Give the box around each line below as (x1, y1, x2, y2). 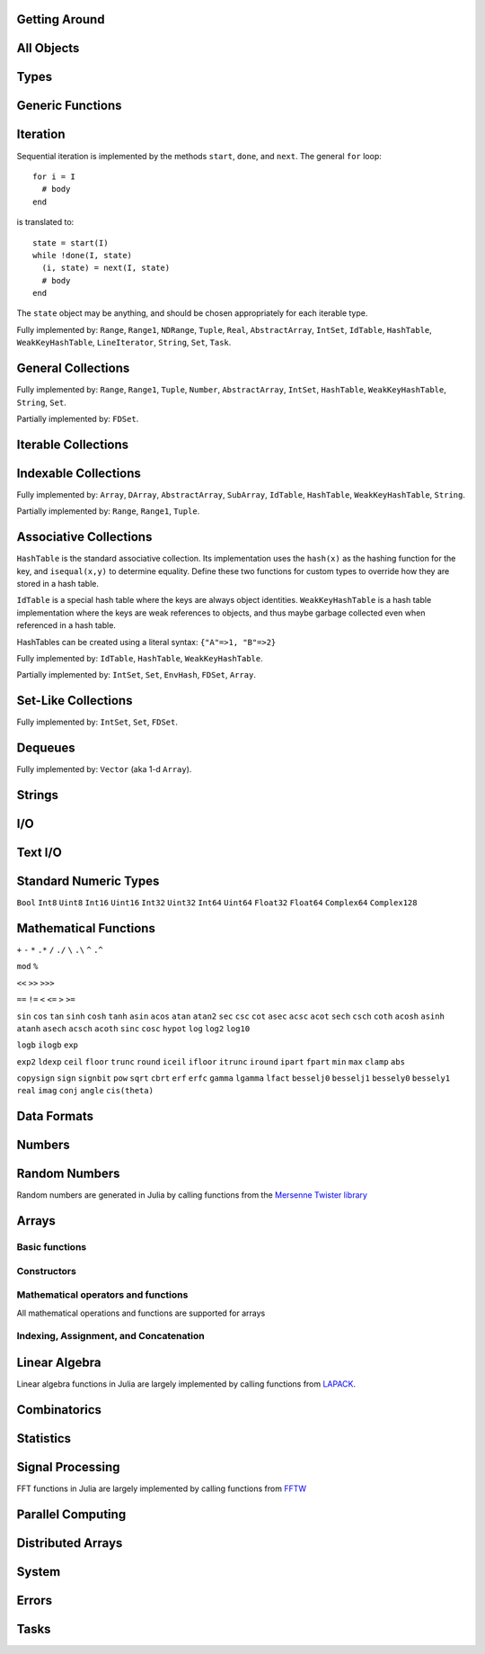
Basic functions (16, 1241, 87, 1254)
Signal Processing (16, 1460, 120, 1475)
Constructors (16, 1264, 76, 1277)
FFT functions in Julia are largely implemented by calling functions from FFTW (16, 1483, 307, 1494)
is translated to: (16, 217, 75, 228)
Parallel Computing (16, 1506, 127, 1522)
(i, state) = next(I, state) (41, 263, 171, 274)
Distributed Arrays (16, 1535, 123, 1551)
